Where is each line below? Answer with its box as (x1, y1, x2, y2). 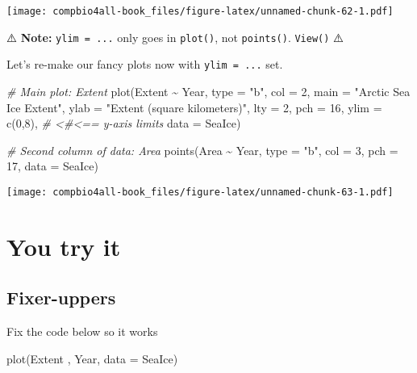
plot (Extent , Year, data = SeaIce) (6, 350, 178, 367)
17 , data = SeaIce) (6, 157, 98, 174)
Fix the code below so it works (6, 323, 158, 340)
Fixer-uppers (6, 285, 116, 310)
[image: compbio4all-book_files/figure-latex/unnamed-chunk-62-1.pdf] (6, 6, 394, 17)
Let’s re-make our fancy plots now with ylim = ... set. (6, 56, 283, 73)
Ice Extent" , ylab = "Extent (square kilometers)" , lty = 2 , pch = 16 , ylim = (6, 98, 382, 115)
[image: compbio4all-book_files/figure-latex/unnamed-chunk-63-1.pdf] (6, 186, 394, 198)
